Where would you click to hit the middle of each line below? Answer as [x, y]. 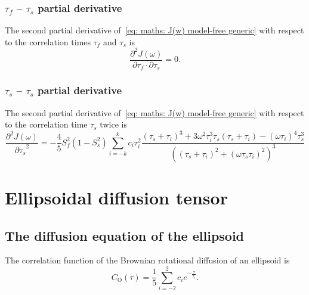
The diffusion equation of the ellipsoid [125, 235]
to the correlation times [48, 41]
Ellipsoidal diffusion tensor [116, 198]
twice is [113, 124]
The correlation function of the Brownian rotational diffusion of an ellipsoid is [147, 260]
